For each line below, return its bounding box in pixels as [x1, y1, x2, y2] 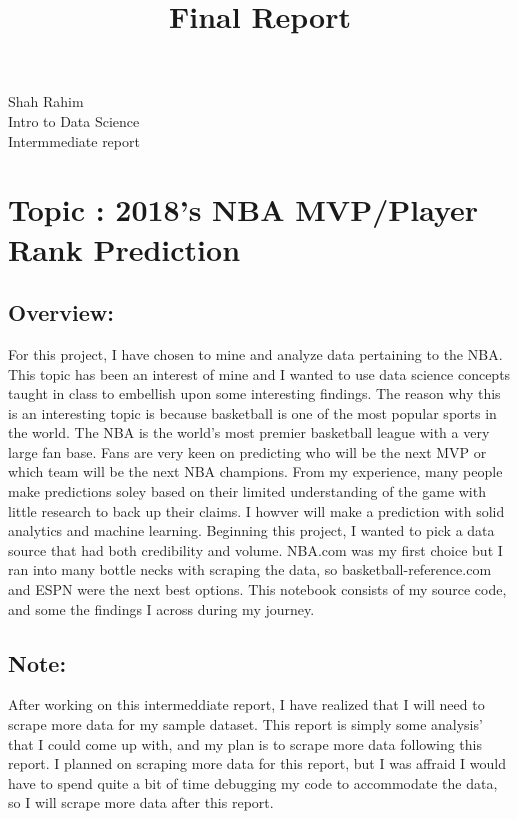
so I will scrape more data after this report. [8, 792, 274, 813]
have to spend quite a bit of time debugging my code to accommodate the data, [8, 772, 498, 793]
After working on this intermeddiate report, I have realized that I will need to [8, 694, 485, 715]
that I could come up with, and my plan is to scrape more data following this [8, 733, 482, 754]
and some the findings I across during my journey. [8, 598, 315, 619]
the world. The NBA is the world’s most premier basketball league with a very [8, 422, 490, 443]
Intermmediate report [8, 130, 140, 151]
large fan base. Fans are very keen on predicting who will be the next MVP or [8, 441, 487, 462]
